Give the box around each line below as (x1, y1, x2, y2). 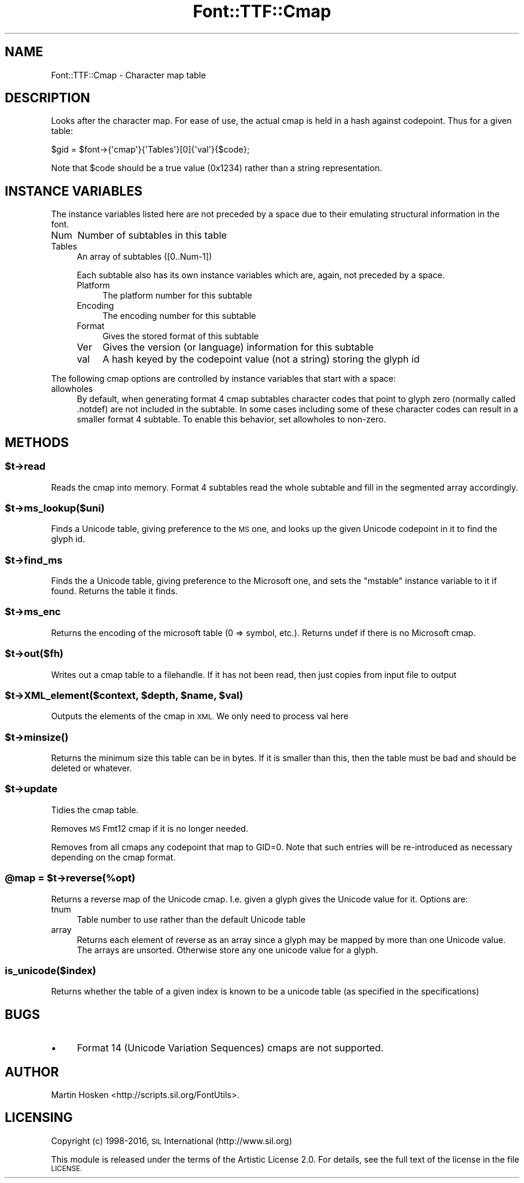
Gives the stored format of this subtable (102, 331, 259, 342)
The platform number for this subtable (102, 290, 252, 301)
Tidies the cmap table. (51, 804, 139, 815)
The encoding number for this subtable (102, 311, 256, 321)
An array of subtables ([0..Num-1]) (77, 251, 212, 262)
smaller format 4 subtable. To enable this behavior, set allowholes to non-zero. (77, 414, 386, 425)
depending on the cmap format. (51, 851, 176, 862)
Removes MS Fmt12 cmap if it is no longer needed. (51, 823, 248, 834)
